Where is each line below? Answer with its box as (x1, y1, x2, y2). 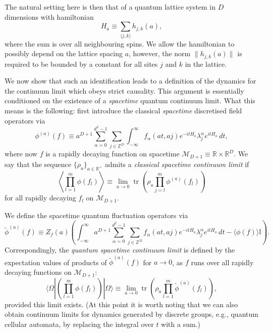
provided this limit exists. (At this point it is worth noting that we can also (5, 299, 238, 309)
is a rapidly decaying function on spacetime (45, 148, 180, 159)
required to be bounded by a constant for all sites (5, 58, 158, 69)
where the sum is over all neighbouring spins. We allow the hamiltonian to (5, 38, 235, 49)
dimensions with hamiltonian (5, 11, 94, 22)
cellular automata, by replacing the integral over (5, 318, 154, 329)
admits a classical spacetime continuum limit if (104, 158, 249, 169)
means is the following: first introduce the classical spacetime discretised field (5, 105, 242, 115)
